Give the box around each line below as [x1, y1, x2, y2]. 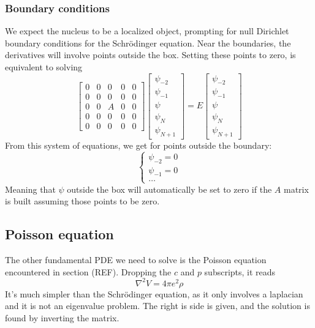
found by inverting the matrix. [5, 311, 120, 324]
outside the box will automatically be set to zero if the [67, 182, 272, 195]
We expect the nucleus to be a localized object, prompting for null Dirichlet [5, 24, 289, 37]
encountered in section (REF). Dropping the [5, 265, 172, 278]
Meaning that [5, 182, 56, 195]
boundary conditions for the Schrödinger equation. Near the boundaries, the [5, 36, 291, 49]
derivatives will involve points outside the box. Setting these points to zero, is [5, 48, 296, 61]
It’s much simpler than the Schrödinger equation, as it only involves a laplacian [5, 287, 303, 300]
